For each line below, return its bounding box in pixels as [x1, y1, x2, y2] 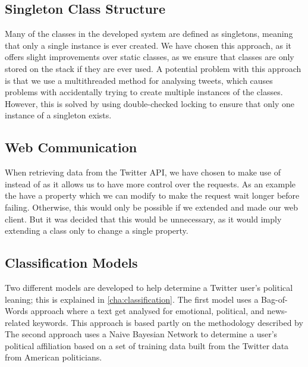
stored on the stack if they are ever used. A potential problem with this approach [5, 62, 301, 74]
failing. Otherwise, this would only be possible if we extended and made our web [5, 200, 298, 213]
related [5, 316, 30, 328]
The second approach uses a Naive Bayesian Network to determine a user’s [5, 328, 278, 340]
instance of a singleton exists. [5, 109, 112, 121]
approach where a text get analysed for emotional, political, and [30, 305, 265, 317]
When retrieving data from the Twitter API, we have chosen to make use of [5, 166, 281, 178]
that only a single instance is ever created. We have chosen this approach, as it [5, 39, 291, 51]
